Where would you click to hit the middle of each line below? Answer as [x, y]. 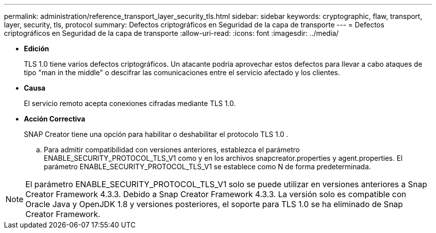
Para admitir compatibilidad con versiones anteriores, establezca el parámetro [172, 150]
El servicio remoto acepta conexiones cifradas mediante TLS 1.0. [130, 103]
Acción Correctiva [55, 119]
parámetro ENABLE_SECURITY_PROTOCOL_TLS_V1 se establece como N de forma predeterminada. [208, 167]
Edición [37, 49]
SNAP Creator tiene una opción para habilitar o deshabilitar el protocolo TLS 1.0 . [156, 134]
